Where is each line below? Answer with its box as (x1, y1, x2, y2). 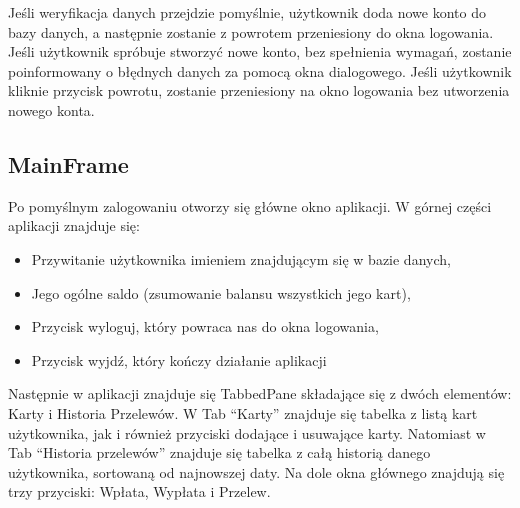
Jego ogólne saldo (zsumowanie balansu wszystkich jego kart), (31, 282, 411, 303)
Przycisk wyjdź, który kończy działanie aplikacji (31, 349, 327, 370)
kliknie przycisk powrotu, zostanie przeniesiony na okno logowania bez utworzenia (8, 80, 510, 101)
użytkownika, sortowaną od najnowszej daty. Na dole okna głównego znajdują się (8, 461, 505, 482)
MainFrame (8, 148, 129, 179)
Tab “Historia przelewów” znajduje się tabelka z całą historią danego (8, 442, 431, 463)
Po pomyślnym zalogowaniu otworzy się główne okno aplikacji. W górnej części (8, 195, 492, 216)
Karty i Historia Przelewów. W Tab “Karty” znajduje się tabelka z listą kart (8, 402, 478, 423)
